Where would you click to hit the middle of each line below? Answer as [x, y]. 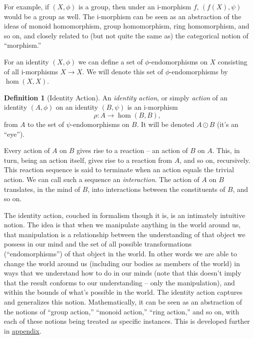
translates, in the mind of [42, 189]
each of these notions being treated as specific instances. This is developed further [127, 321]
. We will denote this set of [123, 71]
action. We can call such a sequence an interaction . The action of [102, 179]
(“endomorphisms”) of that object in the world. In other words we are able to [121, 254]
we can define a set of [111, 61]
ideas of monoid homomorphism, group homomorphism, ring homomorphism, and [127, 26]
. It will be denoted [165, 124]
